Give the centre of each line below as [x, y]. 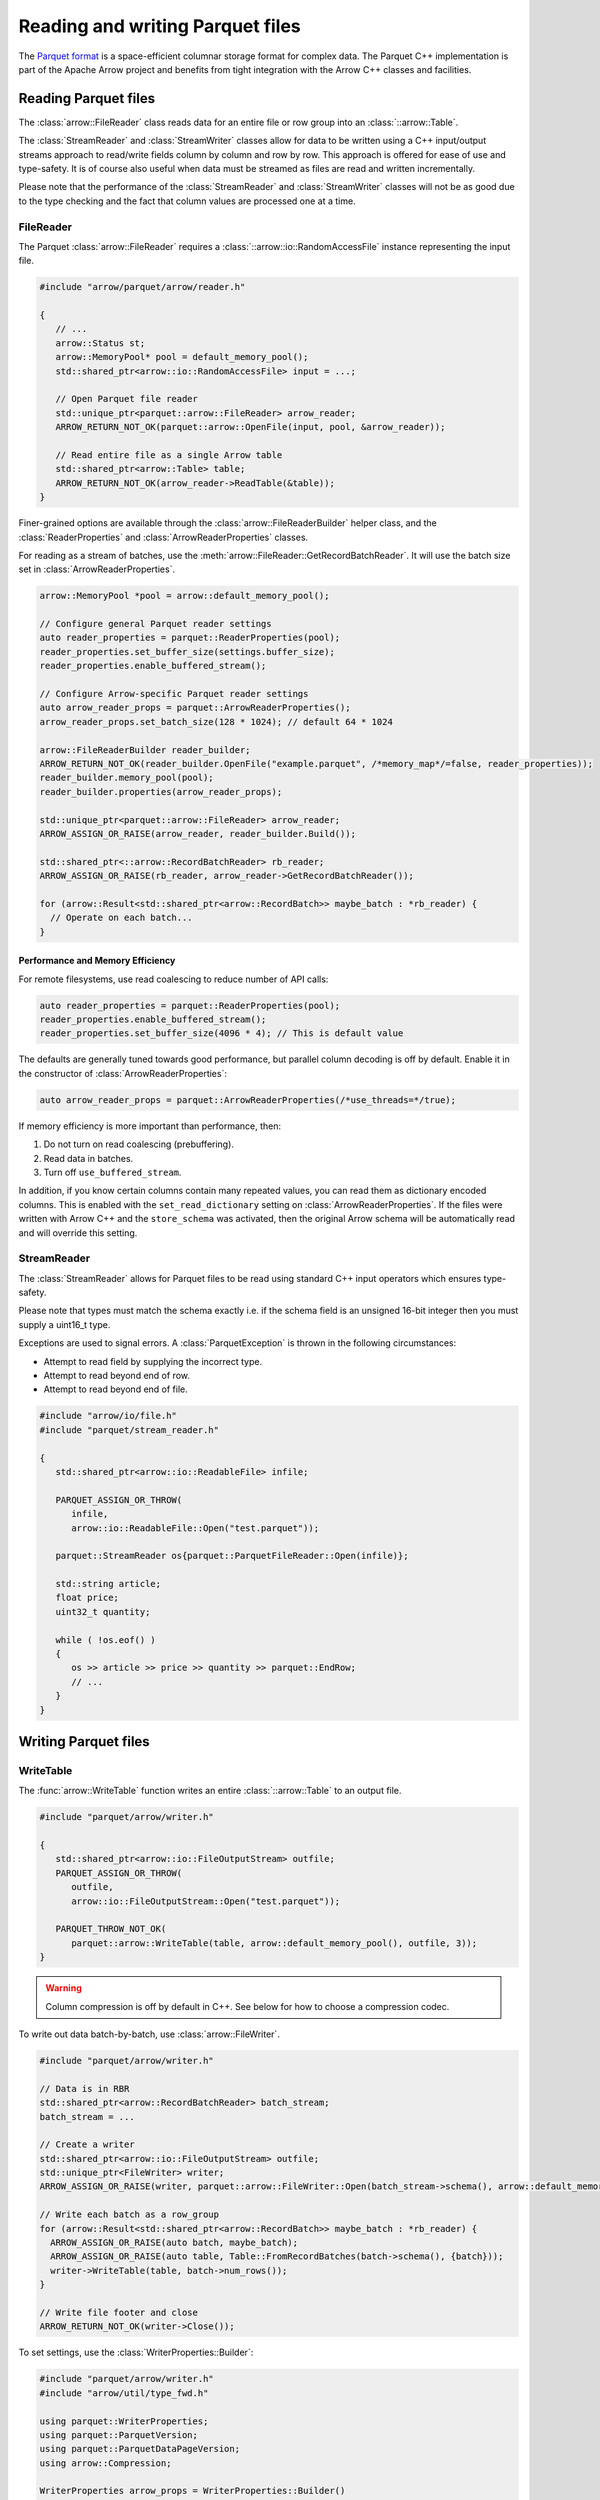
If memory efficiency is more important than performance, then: [150, 1126]
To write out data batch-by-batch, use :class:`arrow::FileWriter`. [149, 2034]
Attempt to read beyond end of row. [116, 1375]
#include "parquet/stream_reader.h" [129, 1429]
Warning [63, 1988]
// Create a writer [87, 2144]
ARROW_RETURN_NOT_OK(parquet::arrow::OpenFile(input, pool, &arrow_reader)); [250, 427]
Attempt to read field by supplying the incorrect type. [153, 1361]
